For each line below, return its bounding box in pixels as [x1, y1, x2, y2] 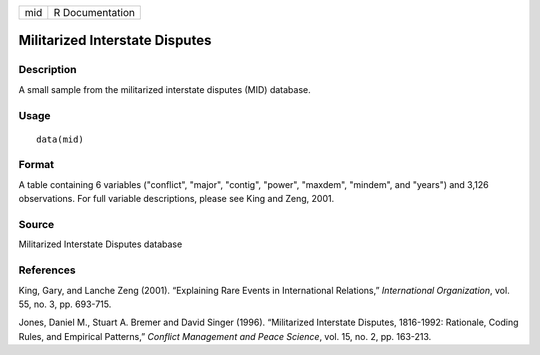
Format [18, 158, 55, 172]
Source [18, 218, 55, 232]
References [18, 263, 76, 277]
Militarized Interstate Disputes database [18, 238, 183, 250]
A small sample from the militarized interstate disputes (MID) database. [18, 83, 311, 95]
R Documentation [53, 6, 135, 19]
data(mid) [36, 133, 84, 145]
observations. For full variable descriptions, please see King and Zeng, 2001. [18, 193, 335, 205]
